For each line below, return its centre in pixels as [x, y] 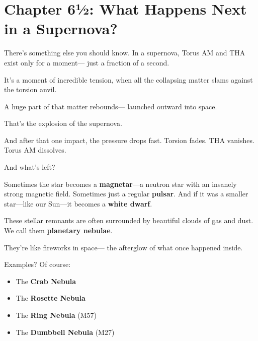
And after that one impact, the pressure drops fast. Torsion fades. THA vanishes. [129, 140]
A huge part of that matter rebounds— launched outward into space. [111, 106]
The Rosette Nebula [51, 298]
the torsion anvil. [30, 89]
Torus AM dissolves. [35, 150]
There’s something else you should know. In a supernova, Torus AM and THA [125, 53]
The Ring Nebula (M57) [56, 315]
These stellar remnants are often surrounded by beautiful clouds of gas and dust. [129, 220]
